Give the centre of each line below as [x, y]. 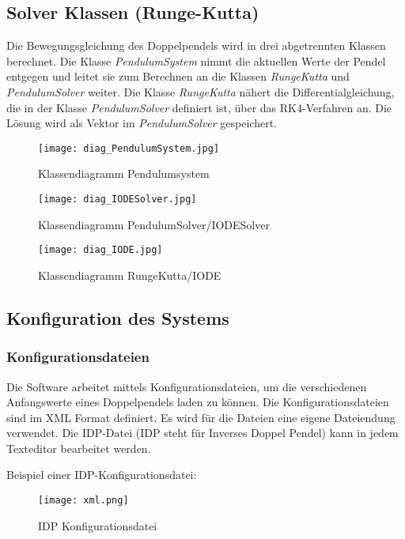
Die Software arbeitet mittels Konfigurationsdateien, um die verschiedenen [187, 386]
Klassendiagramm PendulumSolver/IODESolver [154, 224]
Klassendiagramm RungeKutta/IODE [130, 275]
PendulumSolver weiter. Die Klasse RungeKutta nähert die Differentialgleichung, [201, 91]
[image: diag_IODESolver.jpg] [117, 200]
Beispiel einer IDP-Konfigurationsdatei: [102, 475]
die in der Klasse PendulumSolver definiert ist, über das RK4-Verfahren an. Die [199, 107]
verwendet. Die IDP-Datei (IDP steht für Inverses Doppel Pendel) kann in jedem [202, 433]
